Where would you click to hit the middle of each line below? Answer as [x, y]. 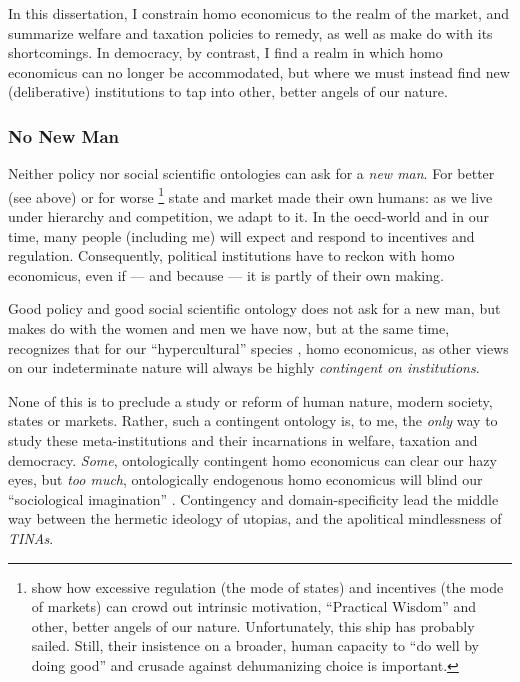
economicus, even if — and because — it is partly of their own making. [226, 274]
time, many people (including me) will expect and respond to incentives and [241, 235]
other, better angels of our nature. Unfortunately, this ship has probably [253, 625]
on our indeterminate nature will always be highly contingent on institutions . [244, 367]
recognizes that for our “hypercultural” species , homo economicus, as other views [258, 347]
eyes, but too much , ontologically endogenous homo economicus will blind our [245, 479]
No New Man [64, 135]
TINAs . [31, 537]
